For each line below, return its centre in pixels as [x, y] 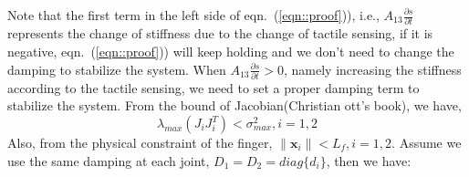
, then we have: [369, 160]
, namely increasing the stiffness [373, 69]
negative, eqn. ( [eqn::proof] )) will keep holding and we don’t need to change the [231, 51]
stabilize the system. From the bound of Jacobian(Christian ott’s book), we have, [234, 105]
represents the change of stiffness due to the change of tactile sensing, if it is [220, 33]
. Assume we [427, 142]
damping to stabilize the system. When [117, 69]
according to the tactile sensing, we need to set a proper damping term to [214, 87]
